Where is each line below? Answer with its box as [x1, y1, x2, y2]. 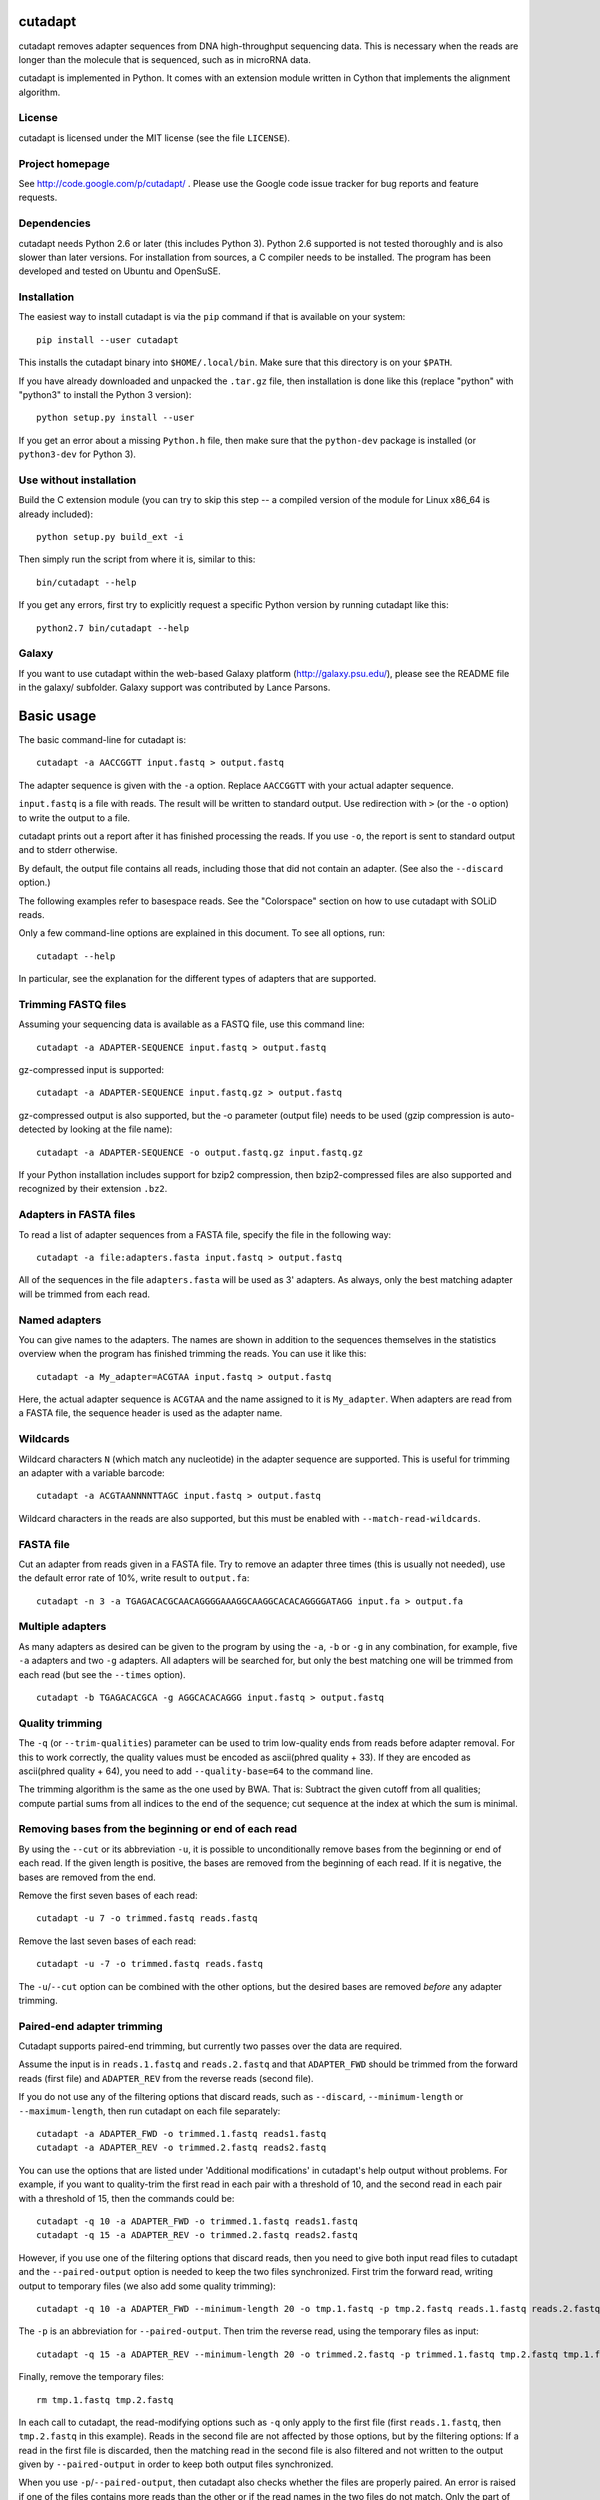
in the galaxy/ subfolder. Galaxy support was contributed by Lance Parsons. [18, 681, 331, 694]
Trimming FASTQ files [18, 997, 127, 1011]
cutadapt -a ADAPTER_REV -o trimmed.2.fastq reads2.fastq [36, 2142, 327, 2154]
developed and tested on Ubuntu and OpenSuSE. [18, 265, 221, 277]
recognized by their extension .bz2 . [18, 1183, 168, 1195]
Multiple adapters [18, 1620, 107, 1634]
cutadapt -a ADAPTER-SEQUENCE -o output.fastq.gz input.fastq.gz [36, 1146, 364, 1158]
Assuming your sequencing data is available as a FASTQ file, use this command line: [18, 1018, 365, 1030]
